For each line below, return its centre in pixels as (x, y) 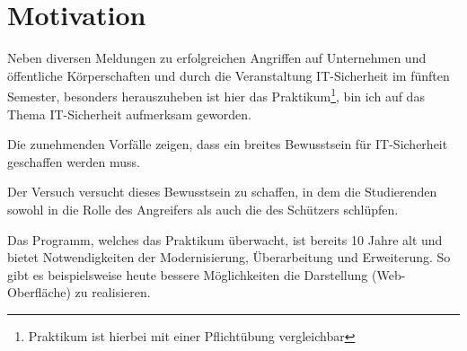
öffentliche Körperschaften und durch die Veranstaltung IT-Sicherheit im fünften (229, 75)
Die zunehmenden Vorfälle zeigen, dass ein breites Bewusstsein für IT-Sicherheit (228, 144)
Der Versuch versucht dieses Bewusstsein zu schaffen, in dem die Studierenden (222, 192)
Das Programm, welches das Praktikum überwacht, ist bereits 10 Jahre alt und (225, 239)
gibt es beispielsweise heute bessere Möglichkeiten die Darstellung (188, 274)
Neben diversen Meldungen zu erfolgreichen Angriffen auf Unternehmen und (217, 58)
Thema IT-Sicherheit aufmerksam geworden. (130, 114)
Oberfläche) (39, 292)
